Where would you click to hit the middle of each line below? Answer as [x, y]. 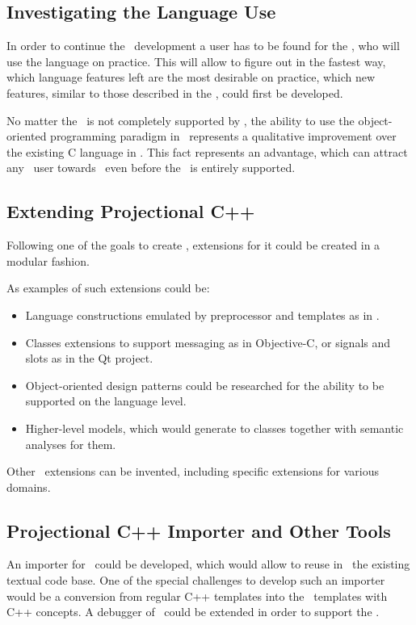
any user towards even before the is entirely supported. [151, 168]
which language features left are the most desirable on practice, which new [191, 77]
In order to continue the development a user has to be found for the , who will [203, 46]
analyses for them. [71, 444]
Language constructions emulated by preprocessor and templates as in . [202, 315]
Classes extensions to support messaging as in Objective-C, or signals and [208, 342]
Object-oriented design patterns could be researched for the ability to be [205, 385]
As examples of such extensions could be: [108, 288]
